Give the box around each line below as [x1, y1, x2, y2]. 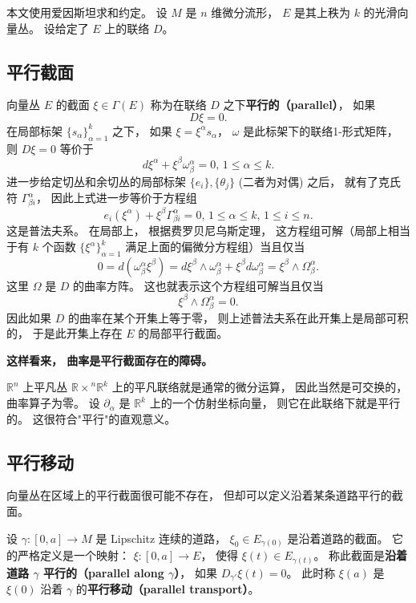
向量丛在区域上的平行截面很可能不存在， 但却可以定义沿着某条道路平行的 [6, 487, 392, 504]
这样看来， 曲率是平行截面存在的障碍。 [6, 351, 213, 368]
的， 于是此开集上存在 [6, 325, 123, 342]
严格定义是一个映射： [17, 547, 130, 564]
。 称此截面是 [313, 547, 386, 564]
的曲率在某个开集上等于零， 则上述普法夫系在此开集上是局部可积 [67, 309, 409, 326]
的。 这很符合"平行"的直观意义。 [6, 410, 176, 427]
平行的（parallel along [43, 564, 164, 581]
